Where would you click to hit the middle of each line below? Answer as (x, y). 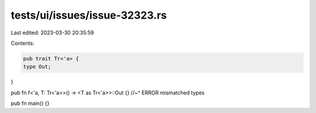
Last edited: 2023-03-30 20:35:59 (52, 33)
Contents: (23, 43)
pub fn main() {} (30, 103)
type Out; (37, 67)
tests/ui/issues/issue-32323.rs (89, 15)
